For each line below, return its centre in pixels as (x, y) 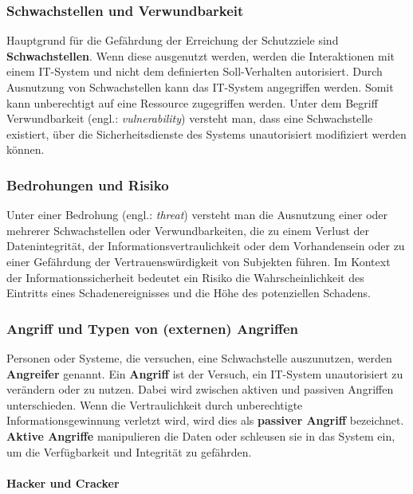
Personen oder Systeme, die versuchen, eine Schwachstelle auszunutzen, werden (199, 357)
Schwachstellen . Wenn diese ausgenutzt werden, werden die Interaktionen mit (201, 55)
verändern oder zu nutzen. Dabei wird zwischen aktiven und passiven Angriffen (200, 389)
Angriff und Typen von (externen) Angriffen (153, 328)
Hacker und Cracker (63, 482)
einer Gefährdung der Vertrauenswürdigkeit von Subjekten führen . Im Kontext (199, 261)
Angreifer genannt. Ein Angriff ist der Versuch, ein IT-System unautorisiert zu (205, 373)
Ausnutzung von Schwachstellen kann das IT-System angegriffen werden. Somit (200, 87)
